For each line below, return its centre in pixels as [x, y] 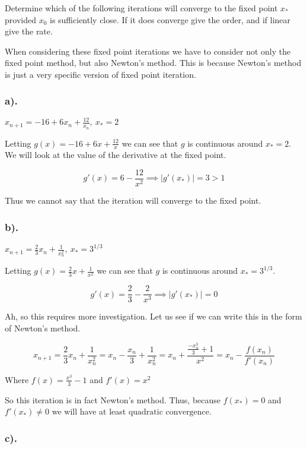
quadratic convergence [169, 412]
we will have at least [89, 411]
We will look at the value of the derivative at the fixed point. [116, 155]
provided [20, 19]
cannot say [57, 202]
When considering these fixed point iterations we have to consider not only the [148, 51]
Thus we [20, 200]
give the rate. [29, 31]
